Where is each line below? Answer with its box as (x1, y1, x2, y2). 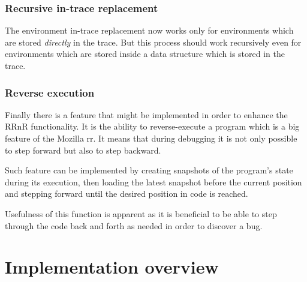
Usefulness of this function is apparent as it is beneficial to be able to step (5, 207, 277, 220)
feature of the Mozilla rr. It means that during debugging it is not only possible (5, 132, 297, 144)
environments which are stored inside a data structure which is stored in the (5, 47, 285, 60)
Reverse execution (5, 85, 95, 100)
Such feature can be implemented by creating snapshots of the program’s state (5, 164, 293, 176)
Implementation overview (5, 254, 219, 279)
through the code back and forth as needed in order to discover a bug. (5, 219, 263, 232)
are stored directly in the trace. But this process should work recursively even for (5, 35, 302, 48)
